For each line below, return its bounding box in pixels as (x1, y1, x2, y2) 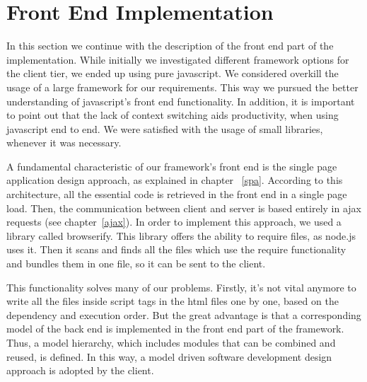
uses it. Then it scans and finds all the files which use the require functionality (6, 242, 346, 257)
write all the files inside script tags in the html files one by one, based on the (6, 294, 339, 308)
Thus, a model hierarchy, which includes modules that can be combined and (6, 335, 336, 349)
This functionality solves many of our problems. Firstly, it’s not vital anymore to (6, 279, 356, 294)
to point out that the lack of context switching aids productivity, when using (6, 108, 339, 122)
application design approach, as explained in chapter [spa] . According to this (6, 173, 343, 187)
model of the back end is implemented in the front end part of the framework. (6, 321, 344, 336)
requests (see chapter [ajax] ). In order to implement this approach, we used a (6, 214, 342, 229)
